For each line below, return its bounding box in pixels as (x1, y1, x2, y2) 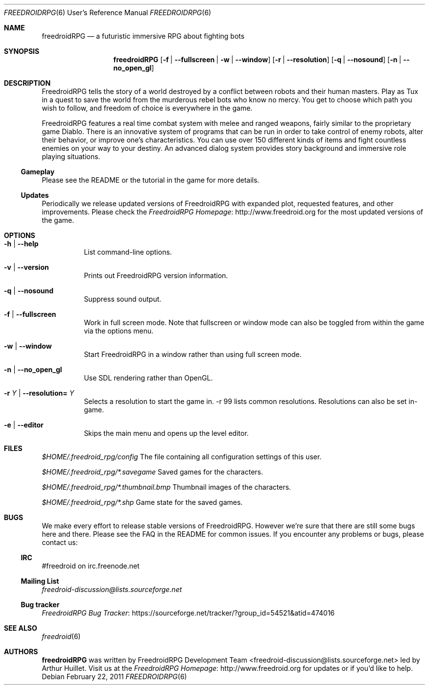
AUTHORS (4, 647, 38, 656)
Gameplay (21, 167, 55, 176)
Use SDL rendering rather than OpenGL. (84, 374, 213, 382)
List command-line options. (84, 248, 172, 256)
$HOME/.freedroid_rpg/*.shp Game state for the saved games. (42, 498, 243, 506)
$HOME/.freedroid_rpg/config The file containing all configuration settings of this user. (42, 452, 322, 461)
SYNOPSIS (4, 47, 40, 55)
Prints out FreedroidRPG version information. (84, 271, 228, 280)
